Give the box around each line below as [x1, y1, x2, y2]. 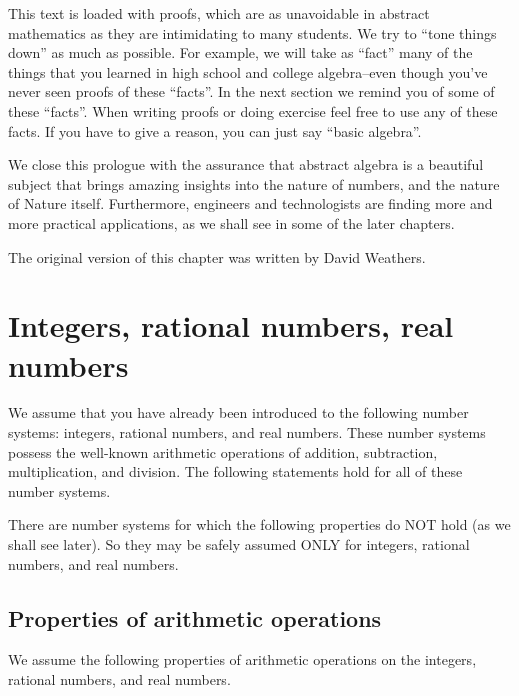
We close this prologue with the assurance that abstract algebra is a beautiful [8, 154, 484, 175]
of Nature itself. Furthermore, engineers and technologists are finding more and [8, 193, 493, 214]
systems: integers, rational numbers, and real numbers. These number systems [8, 422, 486, 443]
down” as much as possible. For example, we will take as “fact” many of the [8, 42, 473, 63]
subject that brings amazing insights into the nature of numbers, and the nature [8, 173, 500, 194]
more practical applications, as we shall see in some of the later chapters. [8, 212, 455, 233]
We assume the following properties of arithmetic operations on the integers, [8, 649, 477, 670]
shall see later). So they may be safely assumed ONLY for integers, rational [8, 534, 470, 554]
